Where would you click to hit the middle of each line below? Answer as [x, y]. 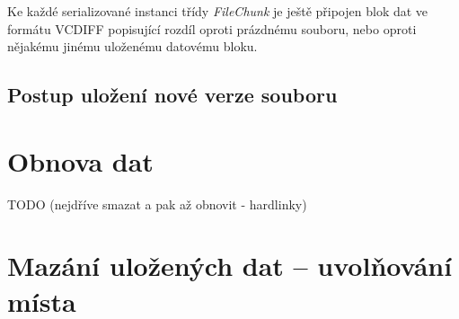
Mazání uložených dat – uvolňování [230, 266]
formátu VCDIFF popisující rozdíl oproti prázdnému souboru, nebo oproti [212, 28]
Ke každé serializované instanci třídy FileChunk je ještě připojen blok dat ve [218, 11]
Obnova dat [80, 160]
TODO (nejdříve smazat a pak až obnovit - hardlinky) [157, 204]
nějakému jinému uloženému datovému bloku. [132, 46]
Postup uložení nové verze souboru [172, 95]
